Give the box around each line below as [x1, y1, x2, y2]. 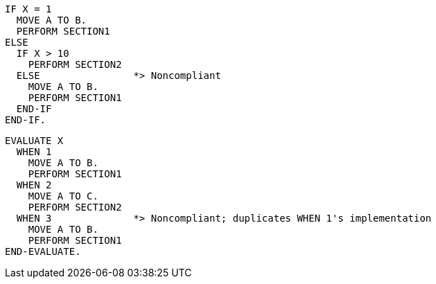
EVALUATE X [5, 135, 64, 146]
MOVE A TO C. [28, 190, 98, 202]
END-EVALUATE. [5, 246, 81, 257]
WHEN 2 [16, 179, 52, 190]
